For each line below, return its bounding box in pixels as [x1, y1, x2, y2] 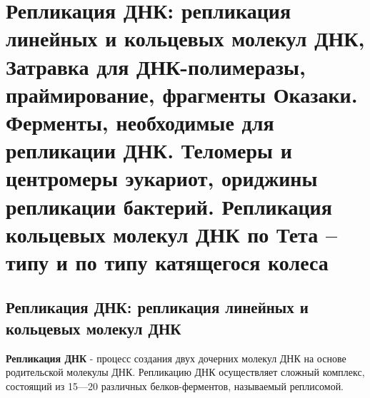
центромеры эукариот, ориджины [6, 163, 318, 193]
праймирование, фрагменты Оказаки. [6, 79, 358, 108]
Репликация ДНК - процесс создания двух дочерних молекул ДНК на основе [6, 350, 346, 365]
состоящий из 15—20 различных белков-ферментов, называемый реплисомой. [6, 378, 344, 393]
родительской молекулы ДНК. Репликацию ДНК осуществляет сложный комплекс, [6, 364, 365, 379]
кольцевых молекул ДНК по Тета [6, 219, 319, 248]
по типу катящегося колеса [75, 247, 329, 276]
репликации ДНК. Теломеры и [6, 136, 292, 165]
